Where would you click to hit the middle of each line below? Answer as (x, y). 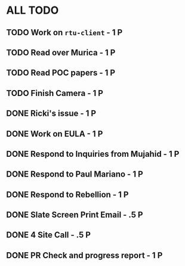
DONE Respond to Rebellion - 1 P (67, 194)
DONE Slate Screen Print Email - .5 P (75, 215)
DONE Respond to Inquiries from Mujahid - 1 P (93, 154)
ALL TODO (33, 10)
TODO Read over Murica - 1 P (61, 52)
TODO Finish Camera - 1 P (55, 93)
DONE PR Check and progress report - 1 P (84, 255)
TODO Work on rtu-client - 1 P (64, 33)
